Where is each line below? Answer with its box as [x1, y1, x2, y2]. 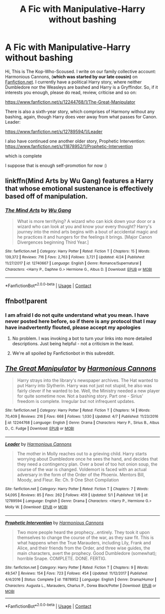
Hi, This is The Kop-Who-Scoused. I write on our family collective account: [5, 68, 156, 74]
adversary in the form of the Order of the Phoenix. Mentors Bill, [17, 472, 145, 478]
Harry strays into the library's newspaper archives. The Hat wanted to [17, 377, 159, 383]
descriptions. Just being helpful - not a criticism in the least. [12, 340, 134, 346]
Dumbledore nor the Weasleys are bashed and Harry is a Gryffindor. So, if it [5, 84, 158, 90]
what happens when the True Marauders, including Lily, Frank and [17, 540, 151, 545]
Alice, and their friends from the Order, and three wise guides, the [17, 545, 151, 551]
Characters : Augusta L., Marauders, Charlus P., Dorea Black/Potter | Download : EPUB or [5, 583, 156, 588]
